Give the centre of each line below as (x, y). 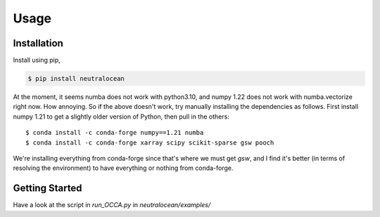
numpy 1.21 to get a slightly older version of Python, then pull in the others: (121, 117)
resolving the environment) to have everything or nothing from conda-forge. (123, 168)
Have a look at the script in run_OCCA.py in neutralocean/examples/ (112, 205)
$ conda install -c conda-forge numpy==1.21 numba (115, 133)
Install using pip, (37, 60)
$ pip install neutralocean (76, 79)
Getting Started (47, 189)
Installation (38, 43)
